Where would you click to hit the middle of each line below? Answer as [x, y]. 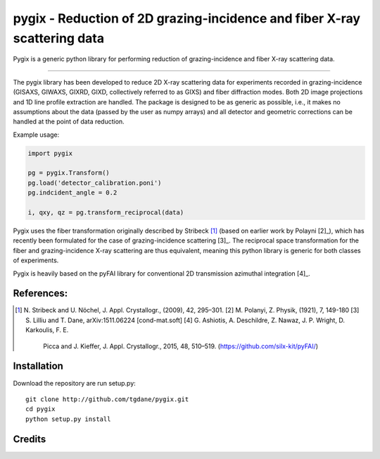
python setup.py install [68, 419]
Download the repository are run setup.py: [75, 383]
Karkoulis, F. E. [47, 330]
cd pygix [40, 409]
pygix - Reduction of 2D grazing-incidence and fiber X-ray [187, 18]
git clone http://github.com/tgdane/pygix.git [107, 399]
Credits [30, 439]
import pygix [50, 153]
